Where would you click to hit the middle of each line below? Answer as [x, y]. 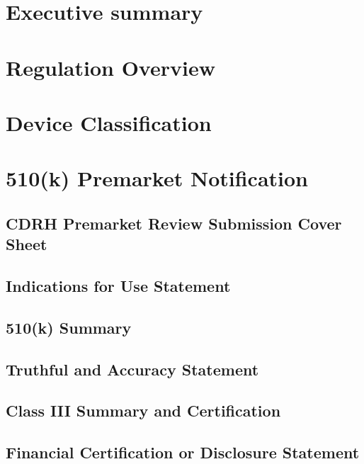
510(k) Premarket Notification [157, 178]
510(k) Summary [69, 327]
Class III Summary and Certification [143, 411]
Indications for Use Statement [118, 286]
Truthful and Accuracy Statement [132, 369]
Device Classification [109, 122]
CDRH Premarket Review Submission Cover [174, 223]
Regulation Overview [110, 67]
